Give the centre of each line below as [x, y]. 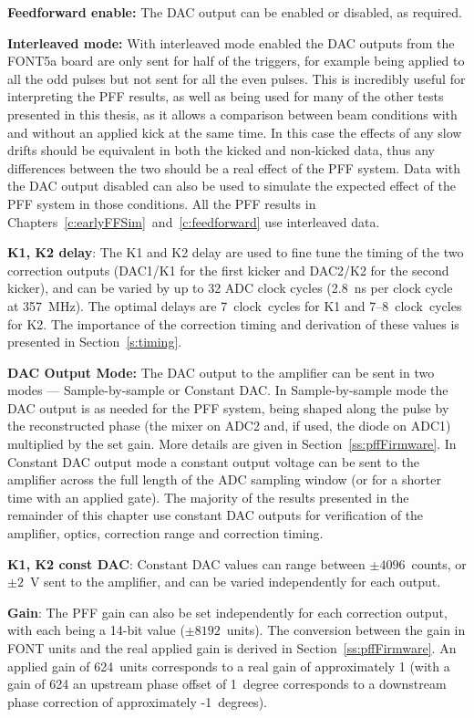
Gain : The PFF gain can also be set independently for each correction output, [227, 612]
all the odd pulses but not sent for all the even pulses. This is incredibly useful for [237, 78]
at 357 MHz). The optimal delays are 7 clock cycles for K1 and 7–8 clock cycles [235, 305]
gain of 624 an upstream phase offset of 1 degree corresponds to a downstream [227, 684]
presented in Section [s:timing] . [95, 342]
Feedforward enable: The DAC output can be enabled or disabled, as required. [235, 12]
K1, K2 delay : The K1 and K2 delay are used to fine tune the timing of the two [236, 252]
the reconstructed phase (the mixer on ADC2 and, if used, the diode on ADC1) [229, 426]
